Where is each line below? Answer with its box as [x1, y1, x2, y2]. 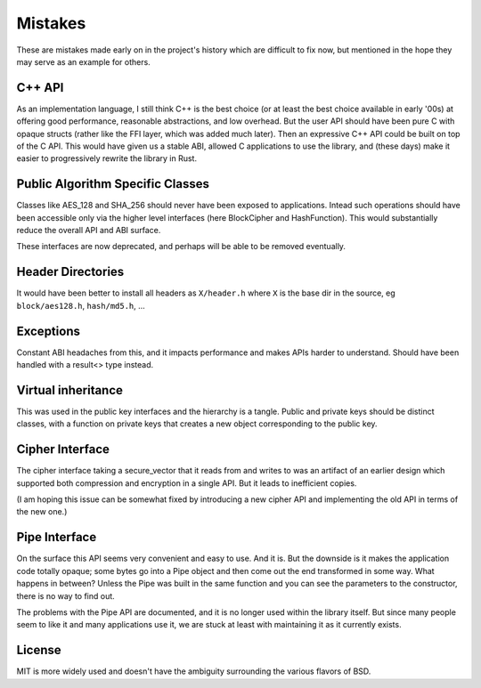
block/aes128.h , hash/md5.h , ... [16, 300, 146, 311]
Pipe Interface [16, 530, 97, 545]
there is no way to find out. [16, 590, 115, 601]
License [16, 643, 61, 658]
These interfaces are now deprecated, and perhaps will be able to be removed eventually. [16, 241, 346, 252]
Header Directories [16, 264, 125, 279]
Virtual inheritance [16, 383, 124, 398]
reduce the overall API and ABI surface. [16, 225, 161, 236]
